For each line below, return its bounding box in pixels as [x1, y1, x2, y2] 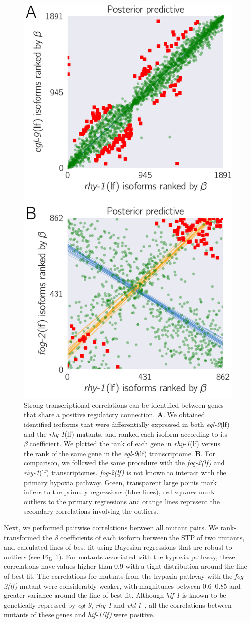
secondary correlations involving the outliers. [24, 506, 158, 516]
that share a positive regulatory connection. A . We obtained [24, 409, 205, 420]
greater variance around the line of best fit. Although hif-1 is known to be [4, 590, 226, 600]
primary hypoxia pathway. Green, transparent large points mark [24, 477, 217, 487]
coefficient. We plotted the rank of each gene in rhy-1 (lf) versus [29, 438, 220, 449]
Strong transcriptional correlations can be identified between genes [24, 399, 224, 410]
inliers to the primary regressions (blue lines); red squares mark [24, 487, 215, 497]
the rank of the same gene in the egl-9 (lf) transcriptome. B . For [24, 448, 215, 458]
